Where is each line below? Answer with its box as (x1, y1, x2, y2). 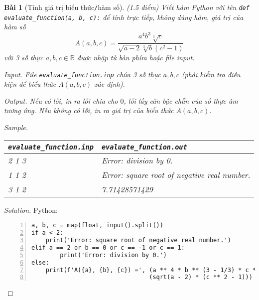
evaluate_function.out (101, 143, 187, 151)
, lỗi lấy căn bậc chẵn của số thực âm (124, 95, 238, 106)
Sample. (4, 122, 28, 133)
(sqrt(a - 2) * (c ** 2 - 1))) (149, 274, 253, 281)
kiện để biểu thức (4, 79, 56, 89)
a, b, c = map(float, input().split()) (31, 222, 163, 229)
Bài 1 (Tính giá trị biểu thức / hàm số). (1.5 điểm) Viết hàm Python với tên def (4, 2, 250, 12)
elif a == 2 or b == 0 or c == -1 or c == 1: (31, 244, 185, 251)
